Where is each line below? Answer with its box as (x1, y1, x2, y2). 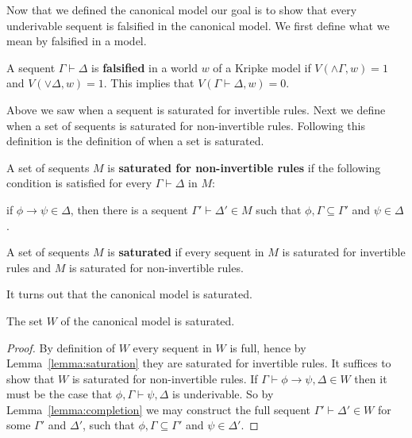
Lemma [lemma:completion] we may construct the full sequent (6, 401, 311, 417)
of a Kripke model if (213, 59, 311, 75)
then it (354, 370, 387, 386)
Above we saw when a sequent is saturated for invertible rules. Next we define (6, 101, 386, 117)
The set (6, 312, 43, 328)
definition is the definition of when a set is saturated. (6, 133, 264, 149)
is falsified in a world (91, 59, 198, 75)
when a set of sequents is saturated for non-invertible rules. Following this (6, 117, 366, 133)
